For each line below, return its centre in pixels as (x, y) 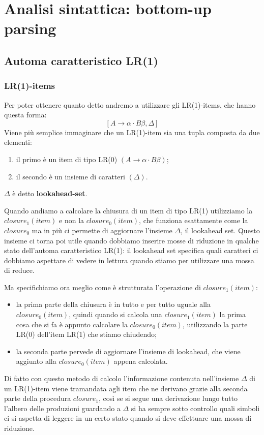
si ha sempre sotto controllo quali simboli (195, 408)
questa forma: (25, 115)
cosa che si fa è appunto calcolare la (72, 324)
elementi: (18, 142)
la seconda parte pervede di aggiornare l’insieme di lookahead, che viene (128, 351)
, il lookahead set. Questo (220, 230)
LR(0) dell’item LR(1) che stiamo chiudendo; (86, 334)
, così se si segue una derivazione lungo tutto (168, 398)
